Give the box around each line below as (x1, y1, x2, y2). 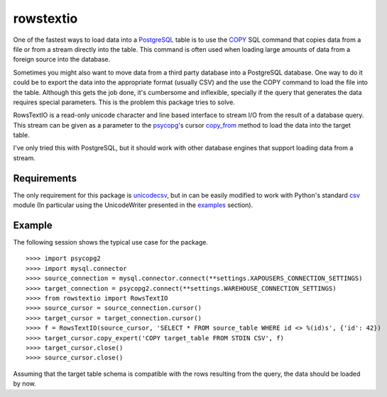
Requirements (13, 172, 77, 184)
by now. (13, 379, 36, 388)
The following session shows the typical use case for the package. (13, 238, 209, 247)
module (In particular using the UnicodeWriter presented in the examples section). (13, 201, 254, 209)
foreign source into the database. (13, 55, 111, 64)
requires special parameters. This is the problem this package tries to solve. (13, 98, 236, 106)
